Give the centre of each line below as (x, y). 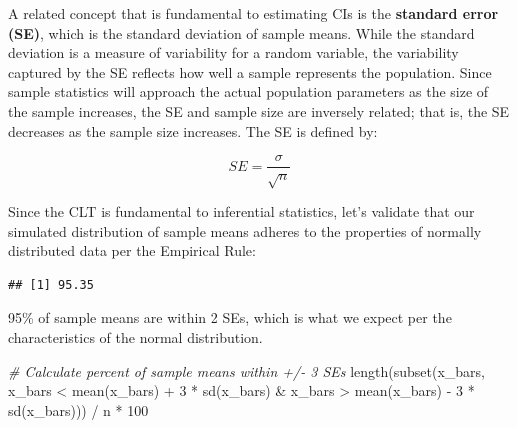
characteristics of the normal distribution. (135, 336)
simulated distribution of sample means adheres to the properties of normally (245, 230)
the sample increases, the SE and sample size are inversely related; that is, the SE (259, 110)
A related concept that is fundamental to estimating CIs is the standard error (253, 13)
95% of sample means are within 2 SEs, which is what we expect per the (230, 317)
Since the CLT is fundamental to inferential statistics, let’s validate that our (241, 210)
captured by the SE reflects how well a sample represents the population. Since (250, 71)
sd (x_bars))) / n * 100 (78, 409)
